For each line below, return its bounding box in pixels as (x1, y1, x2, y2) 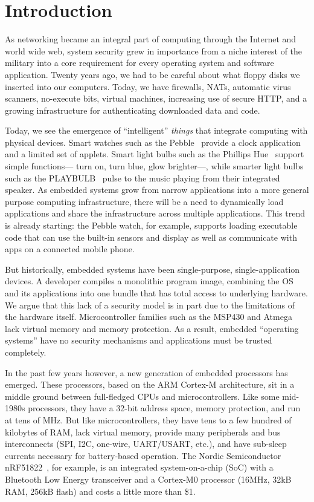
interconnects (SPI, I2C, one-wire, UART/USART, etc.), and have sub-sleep (5, 437, 287, 450)
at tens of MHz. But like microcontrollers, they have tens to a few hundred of (5, 413, 292, 426)
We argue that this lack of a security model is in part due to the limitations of (5, 298, 295, 311)
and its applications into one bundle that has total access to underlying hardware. (5, 287, 308, 299)
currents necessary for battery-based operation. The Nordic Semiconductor (5, 449, 281, 461)
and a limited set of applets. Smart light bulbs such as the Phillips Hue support (5, 148, 304, 160)
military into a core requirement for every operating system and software (5, 56, 274, 69)
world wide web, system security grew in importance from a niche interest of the (5, 44, 303, 57)
